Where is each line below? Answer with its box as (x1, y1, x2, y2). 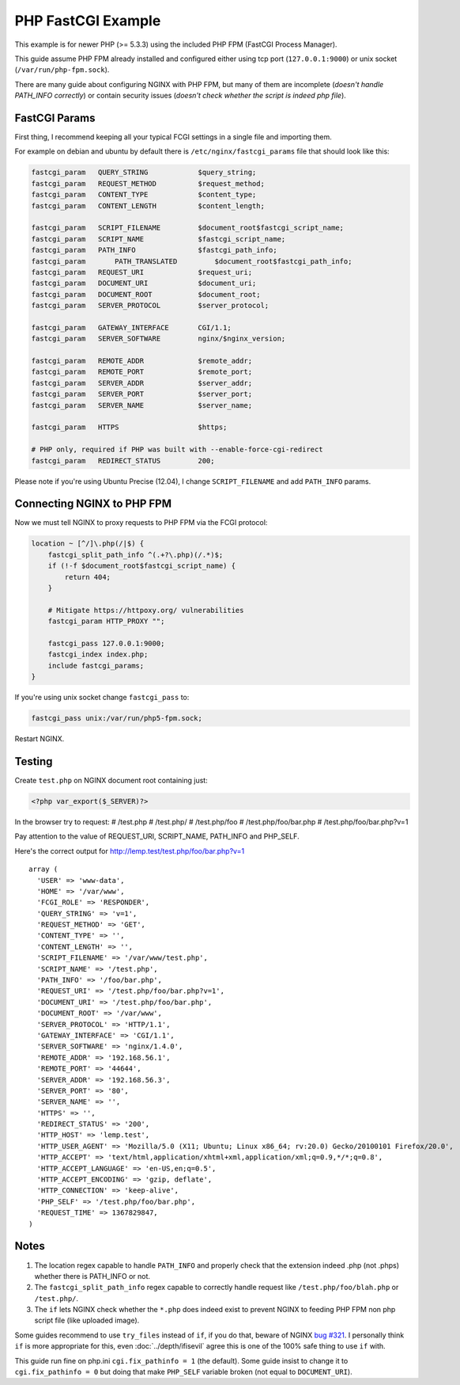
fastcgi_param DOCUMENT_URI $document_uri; (31, 279, 257, 288)
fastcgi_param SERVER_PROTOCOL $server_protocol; (31, 301, 270, 310)
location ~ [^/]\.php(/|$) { (31, 539, 145, 548)
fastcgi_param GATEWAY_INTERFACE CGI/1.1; (31, 323, 232, 332)
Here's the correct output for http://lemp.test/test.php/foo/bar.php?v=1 (14, 846, 245, 855)
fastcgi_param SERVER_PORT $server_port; (31, 390, 253, 399)
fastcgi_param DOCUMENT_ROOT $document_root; (31, 290, 261, 299)
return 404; (64, 573, 111, 581)
